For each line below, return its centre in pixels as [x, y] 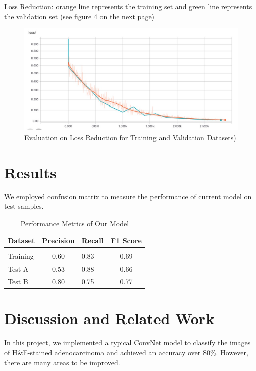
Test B [18, 281]
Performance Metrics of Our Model [75, 223]
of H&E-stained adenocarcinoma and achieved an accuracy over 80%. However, [126, 352]
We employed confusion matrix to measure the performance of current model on [128, 196]
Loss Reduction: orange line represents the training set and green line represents [128, 6]
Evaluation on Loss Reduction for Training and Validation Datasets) [130, 137]
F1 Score [126, 241]
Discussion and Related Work [109, 318]
